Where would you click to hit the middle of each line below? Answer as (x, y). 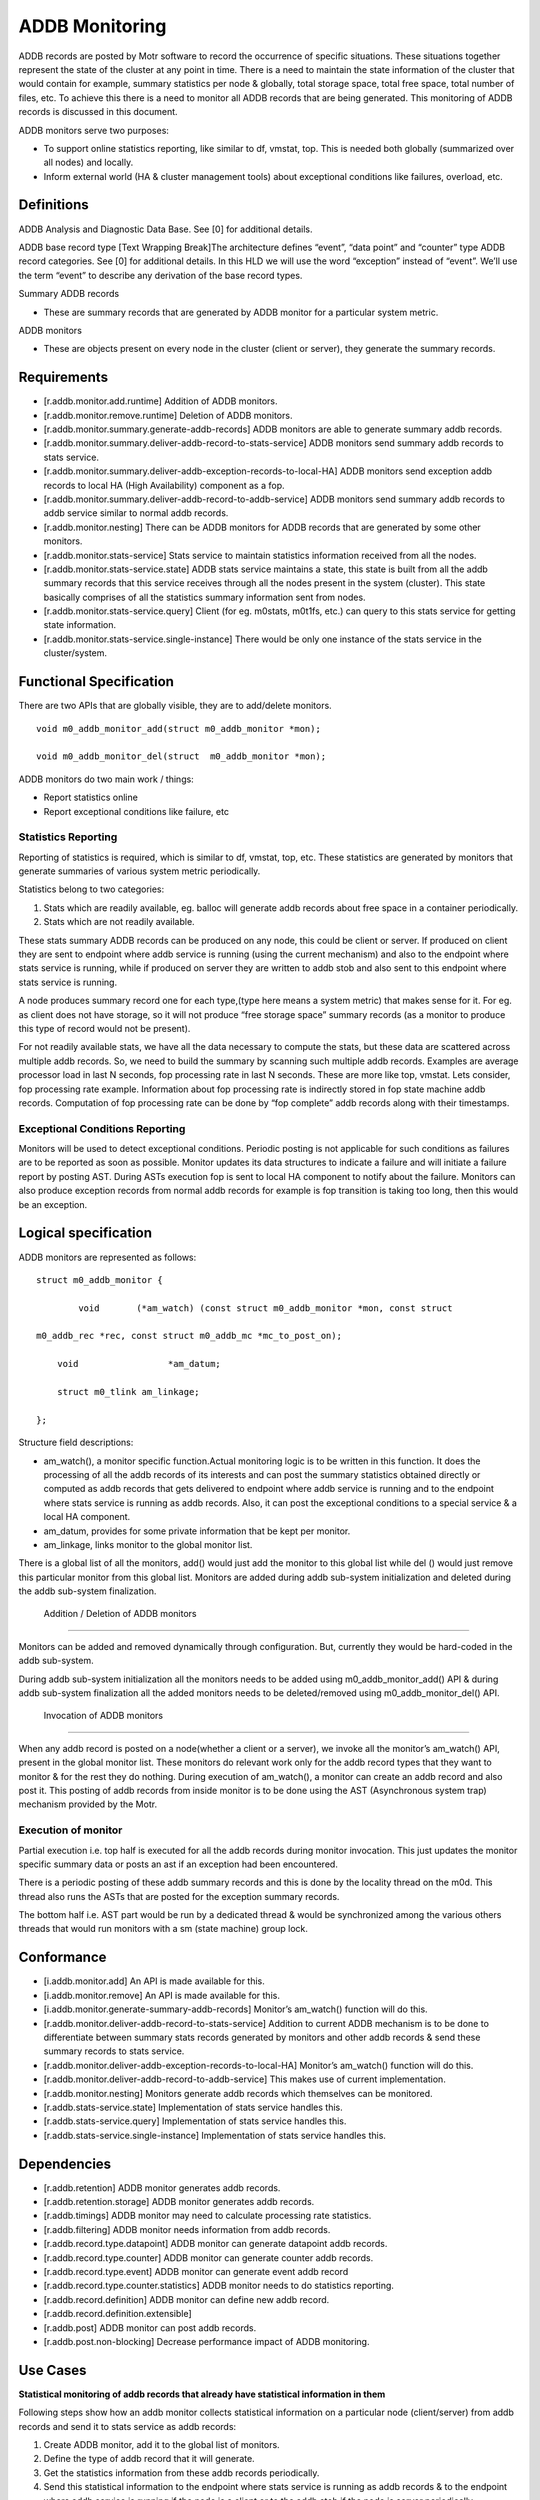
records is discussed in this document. (98, 112)
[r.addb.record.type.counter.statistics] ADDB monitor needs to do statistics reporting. (219, 2286)
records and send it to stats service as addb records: (127, 2426)
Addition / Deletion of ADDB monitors (120, 1614)
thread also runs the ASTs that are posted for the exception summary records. (179, 1896)
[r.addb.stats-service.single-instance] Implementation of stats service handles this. (215, 2135)
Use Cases (52, 2370)
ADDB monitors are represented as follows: (107, 1257)
